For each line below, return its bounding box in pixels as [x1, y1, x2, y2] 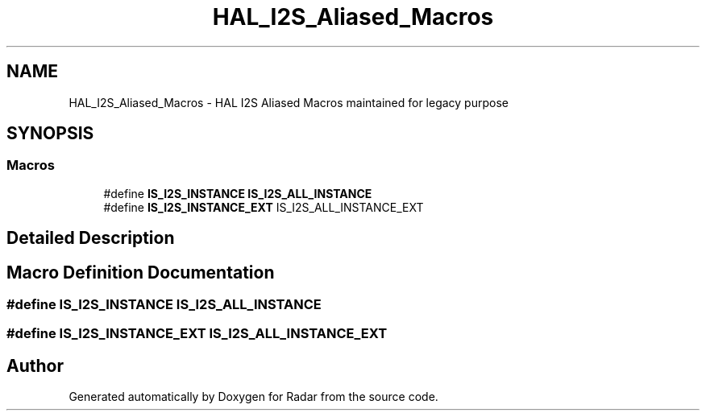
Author [6, 355, 64, 376]
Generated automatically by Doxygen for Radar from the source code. [69, 390, 438, 404]
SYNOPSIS [6, 123, 94, 144]
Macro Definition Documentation [6, 262, 275, 283]
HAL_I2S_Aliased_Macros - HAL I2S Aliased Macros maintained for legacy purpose [69, 95, 509, 109]
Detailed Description [6, 228, 175, 249]
